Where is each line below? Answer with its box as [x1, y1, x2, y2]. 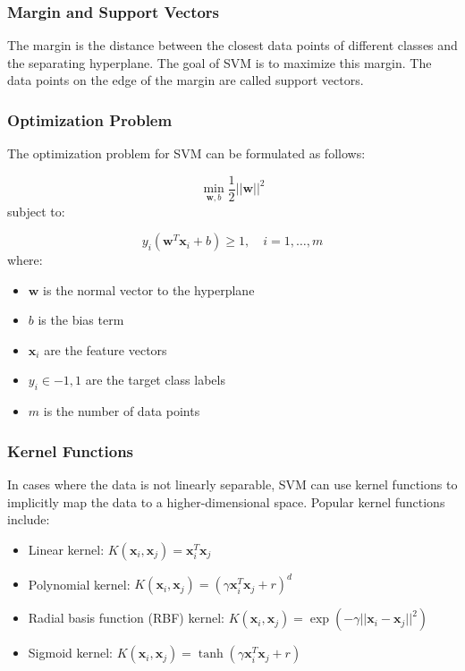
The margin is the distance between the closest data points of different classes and [7, 36, 458, 55]
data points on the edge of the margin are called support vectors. [7, 71, 364, 89]
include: [7, 510, 50, 529]
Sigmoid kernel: [28, 643, 113, 662]
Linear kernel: [28, 539, 105, 558]
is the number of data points [43, 402, 200, 420]
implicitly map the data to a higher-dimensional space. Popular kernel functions [7, 492, 445, 511]
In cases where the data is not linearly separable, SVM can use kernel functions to [7, 475, 458, 494]
